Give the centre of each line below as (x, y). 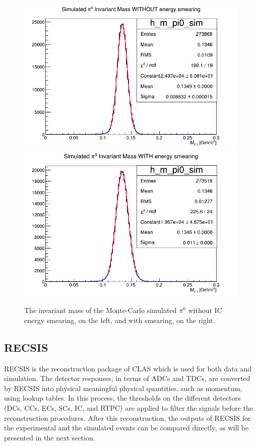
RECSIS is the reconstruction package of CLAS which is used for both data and (128, 368)
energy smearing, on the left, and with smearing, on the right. (120, 320)
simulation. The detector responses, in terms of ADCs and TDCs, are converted (127, 378)
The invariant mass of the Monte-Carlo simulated (101, 310)
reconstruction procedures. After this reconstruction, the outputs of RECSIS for (127, 418)
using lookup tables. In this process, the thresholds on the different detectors (122, 398)
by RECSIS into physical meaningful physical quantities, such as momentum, (123, 388)
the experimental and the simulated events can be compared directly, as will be (126, 428)
